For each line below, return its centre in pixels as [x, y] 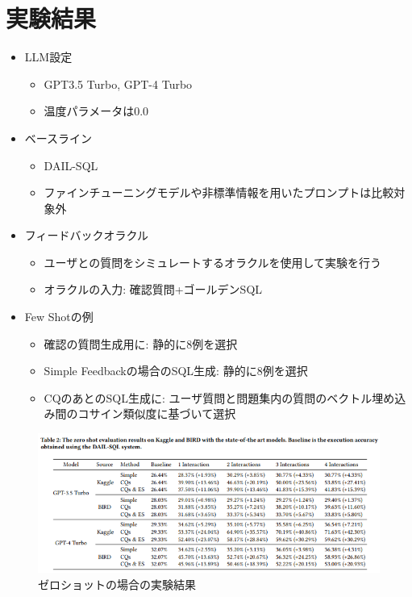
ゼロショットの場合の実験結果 [117, 584]
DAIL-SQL [71, 165]
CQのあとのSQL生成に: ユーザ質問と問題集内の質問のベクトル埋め [219, 397]
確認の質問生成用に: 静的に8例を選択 [141, 343]
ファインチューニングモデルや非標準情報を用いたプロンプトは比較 [219, 192]
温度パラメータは [89, 111]
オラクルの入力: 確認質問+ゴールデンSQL [153, 289]
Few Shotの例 [59, 317]
